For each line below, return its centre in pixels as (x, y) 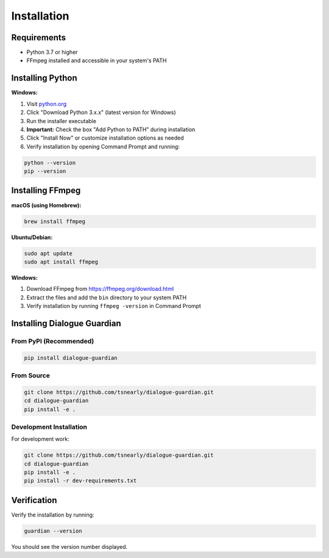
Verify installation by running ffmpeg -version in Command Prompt (114, 306)
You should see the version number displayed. (69, 546)
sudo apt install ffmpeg (61, 262)
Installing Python (44, 78)
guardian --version (53, 531)
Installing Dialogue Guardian (66, 323)
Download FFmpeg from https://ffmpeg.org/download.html (100, 289)
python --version (50, 163)
